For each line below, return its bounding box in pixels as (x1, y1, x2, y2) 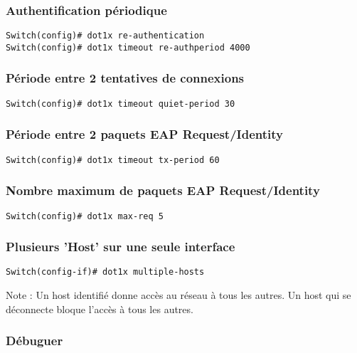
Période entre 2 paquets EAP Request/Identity (6, 125, 283, 143)
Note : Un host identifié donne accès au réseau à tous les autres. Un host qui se (6, 288, 351, 302)
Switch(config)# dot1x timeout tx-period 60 (6, 154, 220, 165)
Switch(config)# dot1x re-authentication (6, 31, 205, 41)
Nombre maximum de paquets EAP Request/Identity (6, 181, 320, 199)
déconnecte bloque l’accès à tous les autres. (6, 301, 193, 316)
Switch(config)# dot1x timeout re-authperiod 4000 (6, 42, 250, 53)
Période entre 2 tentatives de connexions (6, 69, 245, 87)
